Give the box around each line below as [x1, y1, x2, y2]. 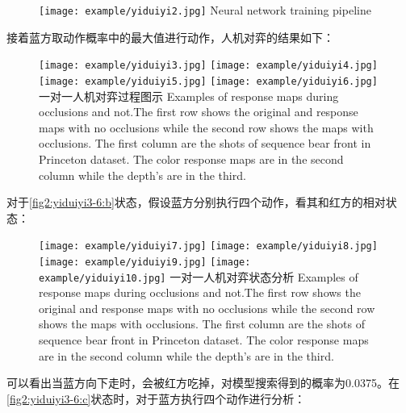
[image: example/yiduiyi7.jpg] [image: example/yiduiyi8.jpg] [39, 240, 378, 252]
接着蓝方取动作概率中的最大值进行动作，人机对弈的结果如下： [6, 28, 334, 45]
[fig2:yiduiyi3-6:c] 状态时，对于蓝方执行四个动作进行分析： [6, 390, 306, 407]
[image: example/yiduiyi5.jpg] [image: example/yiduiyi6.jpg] [39, 75, 378, 87]
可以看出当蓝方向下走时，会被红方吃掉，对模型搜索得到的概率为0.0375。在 [6, 374, 400, 391]
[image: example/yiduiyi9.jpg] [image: [39, 256, 251, 268]
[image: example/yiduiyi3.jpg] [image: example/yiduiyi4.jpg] [39, 60, 378, 72]
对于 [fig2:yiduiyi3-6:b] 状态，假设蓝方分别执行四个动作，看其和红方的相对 [6, 194, 386, 211]
